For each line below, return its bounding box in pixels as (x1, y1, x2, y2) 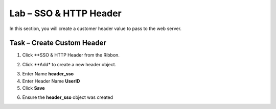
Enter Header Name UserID (22, 78, 80, 84)
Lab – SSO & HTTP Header (9, 8, 122, 19)
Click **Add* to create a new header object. (22, 61, 117, 67)
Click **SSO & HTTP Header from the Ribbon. (22, 52, 120, 58)
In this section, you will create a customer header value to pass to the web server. (9, 25, 181, 32)
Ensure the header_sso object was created (22, 94, 113, 100)
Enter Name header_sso (22, 71, 74, 77)
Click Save (22, 85, 45, 91)
